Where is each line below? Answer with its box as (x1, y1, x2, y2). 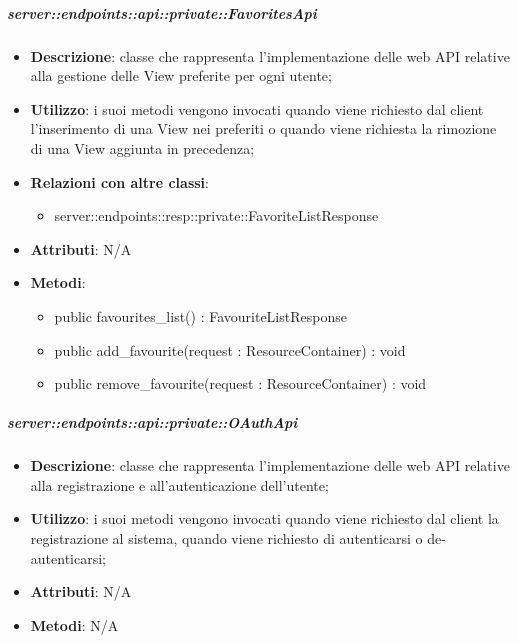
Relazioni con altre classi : (30, 171, 209, 192)
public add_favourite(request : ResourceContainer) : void (54, 339, 406, 360)
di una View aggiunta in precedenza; (30, 137, 255, 158)
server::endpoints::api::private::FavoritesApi (7, 2, 317, 23)
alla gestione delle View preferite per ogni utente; (30, 65, 332, 86)
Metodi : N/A (30, 614, 119, 635)
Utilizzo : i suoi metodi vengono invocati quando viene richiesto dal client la (30, 508, 499, 529)
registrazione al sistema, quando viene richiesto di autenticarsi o (30, 528, 423, 549)
